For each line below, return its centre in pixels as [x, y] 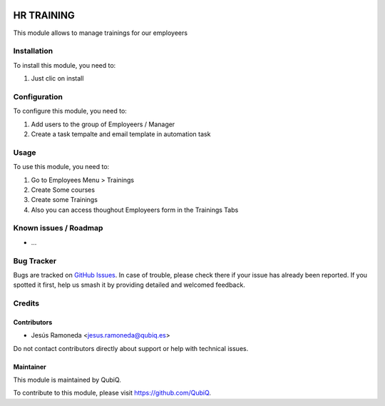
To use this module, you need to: [61, 167]
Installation [33, 51]
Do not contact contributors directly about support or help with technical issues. [131, 348]
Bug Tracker [35, 260]
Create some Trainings [64, 200]
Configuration [38, 96]
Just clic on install [57, 78]
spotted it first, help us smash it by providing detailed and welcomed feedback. [129, 285]
